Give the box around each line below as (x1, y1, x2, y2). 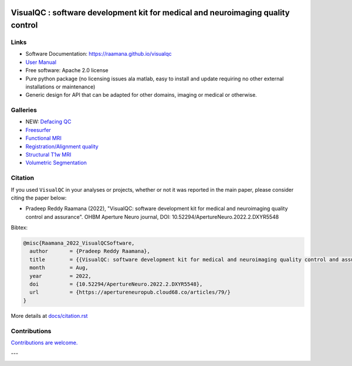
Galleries (11, 106, 38, 114)
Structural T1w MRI (25, 151, 72, 158)
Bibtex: (11, 224, 28, 231)
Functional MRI (25, 135, 62, 142)
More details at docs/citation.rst (11, 312, 88, 319)
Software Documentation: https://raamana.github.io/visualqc (25, 50, 172, 57)
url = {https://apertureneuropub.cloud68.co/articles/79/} (29, 289, 231, 296)
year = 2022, (29, 273, 92, 279)
